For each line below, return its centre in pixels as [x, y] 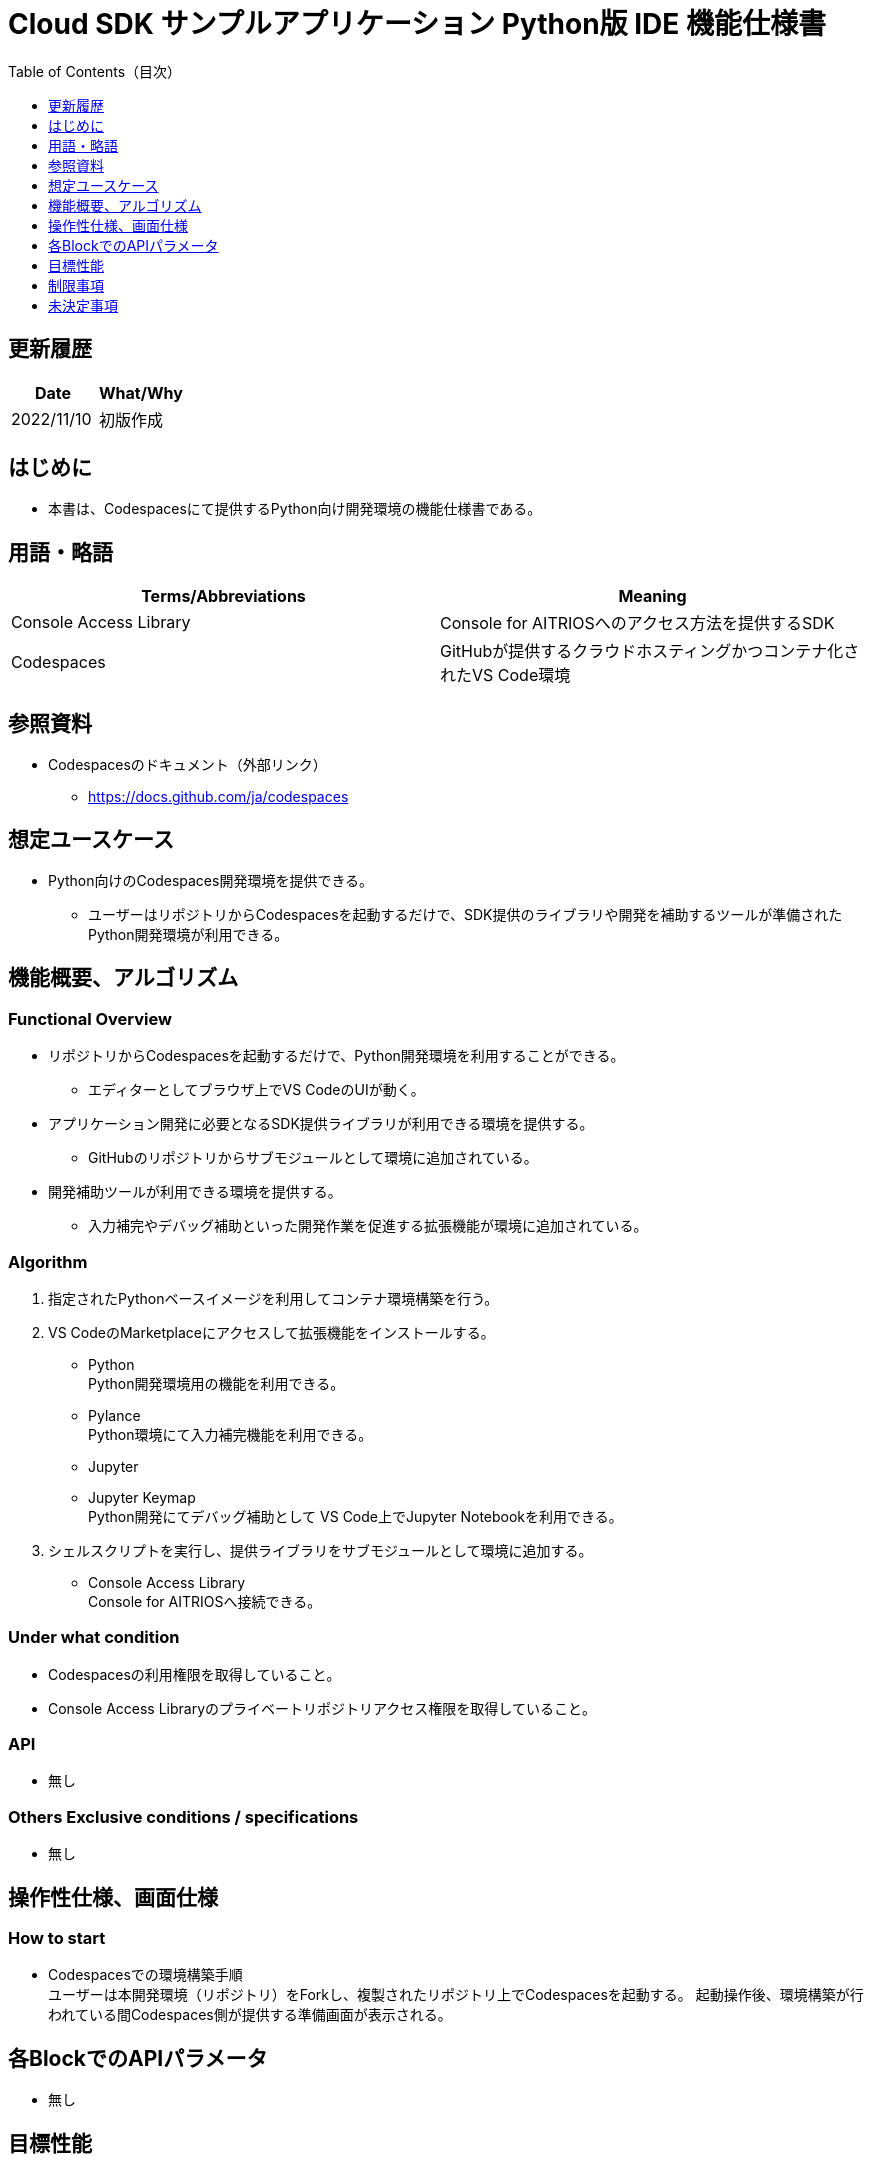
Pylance [114, 1415]
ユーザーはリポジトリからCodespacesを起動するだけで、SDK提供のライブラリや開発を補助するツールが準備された [465, 914]
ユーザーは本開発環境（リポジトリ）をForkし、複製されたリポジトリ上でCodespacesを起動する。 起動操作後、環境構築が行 [456, 1995]
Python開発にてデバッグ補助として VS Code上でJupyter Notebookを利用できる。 [355, 1516]
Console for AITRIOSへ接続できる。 [205, 1601]
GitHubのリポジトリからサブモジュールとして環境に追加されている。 [313, 1158]
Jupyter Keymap [142, 1497]
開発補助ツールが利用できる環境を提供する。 [195, 1192]
